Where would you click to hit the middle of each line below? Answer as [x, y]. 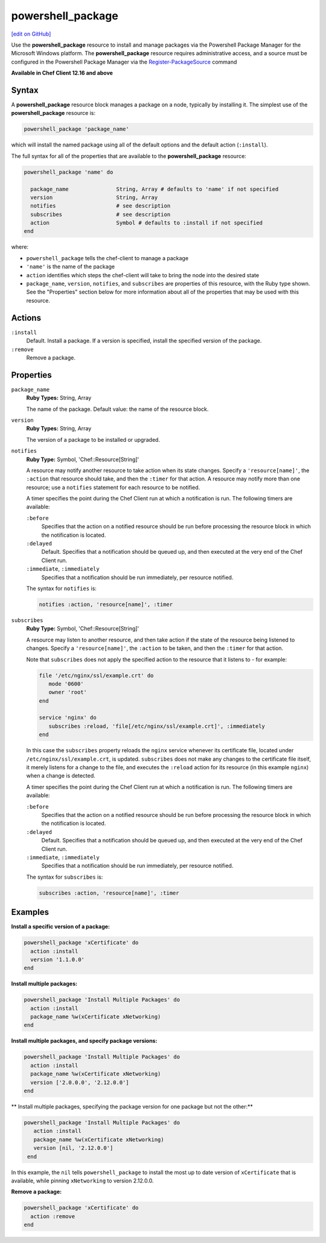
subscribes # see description [101, 214]
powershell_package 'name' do [69, 172]
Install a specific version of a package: [61, 927]
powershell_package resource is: [53, 113]
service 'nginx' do [68, 718]
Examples [30, 912]
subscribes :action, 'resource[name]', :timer [109, 893]
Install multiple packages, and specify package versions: [84, 1041]
